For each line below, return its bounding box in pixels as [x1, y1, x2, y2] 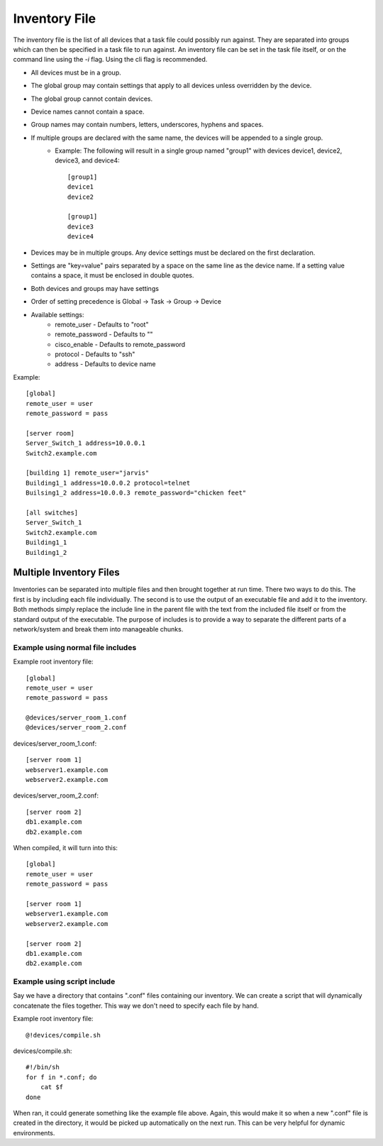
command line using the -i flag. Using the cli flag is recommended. [13, 55, 208, 64]
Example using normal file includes [13, 642, 137, 652]
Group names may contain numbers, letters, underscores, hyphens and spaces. [30, 121, 264, 129]
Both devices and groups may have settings [30, 284, 160, 292]
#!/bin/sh [26, 1063, 60, 1071]
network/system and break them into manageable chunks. [13, 624, 184, 633]
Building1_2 [26, 549, 67, 556]
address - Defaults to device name [55, 360, 156, 368]
